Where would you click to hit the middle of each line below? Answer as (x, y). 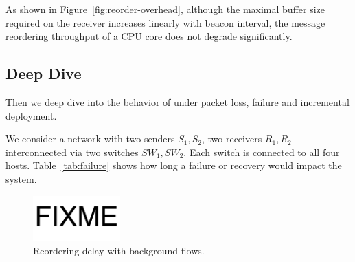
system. (21, 178)
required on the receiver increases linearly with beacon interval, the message (165, 22)
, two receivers (232, 139)
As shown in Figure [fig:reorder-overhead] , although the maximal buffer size (165, 9)
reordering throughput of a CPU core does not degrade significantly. (149, 36)
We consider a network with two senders (90, 139)
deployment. (31, 115)
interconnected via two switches (72, 152)
